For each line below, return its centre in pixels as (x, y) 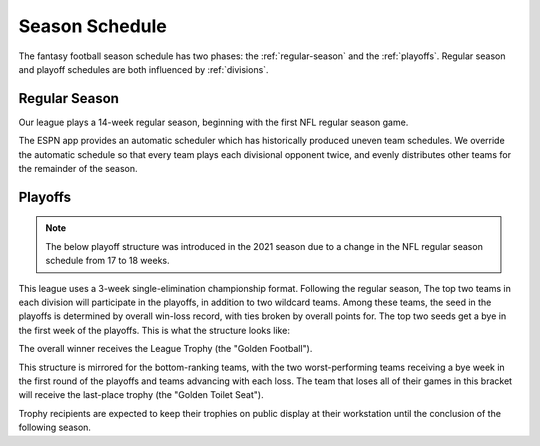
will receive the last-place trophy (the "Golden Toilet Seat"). (141, 395)
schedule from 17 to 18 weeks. (107, 261)
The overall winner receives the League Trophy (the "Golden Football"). (165, 349)
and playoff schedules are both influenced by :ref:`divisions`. (143, 69)
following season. (55, 427)
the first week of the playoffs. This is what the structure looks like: (154, 330)
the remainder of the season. (78, 169)
